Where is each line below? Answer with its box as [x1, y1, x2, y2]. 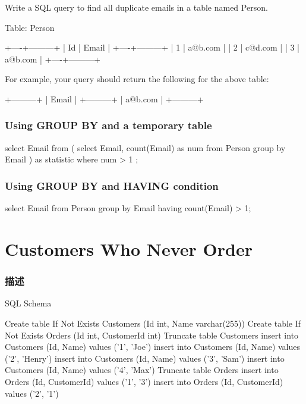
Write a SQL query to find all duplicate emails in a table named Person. [5, 1, 268, 13]
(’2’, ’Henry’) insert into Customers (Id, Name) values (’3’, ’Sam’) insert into [5, 352, 285, 364]
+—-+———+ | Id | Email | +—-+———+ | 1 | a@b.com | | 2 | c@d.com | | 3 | [5, 41, 299, 54]
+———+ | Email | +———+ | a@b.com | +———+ [5, 92, 204, 105]
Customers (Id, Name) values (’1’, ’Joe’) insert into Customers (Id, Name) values [5, 340, 301, 353]
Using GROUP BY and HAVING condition [5, 178, 219, 193]
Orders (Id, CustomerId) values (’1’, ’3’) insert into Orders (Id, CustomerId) [5, 375, 283, 387]
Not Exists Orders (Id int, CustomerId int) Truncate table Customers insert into [5, 328, 299, 341]
